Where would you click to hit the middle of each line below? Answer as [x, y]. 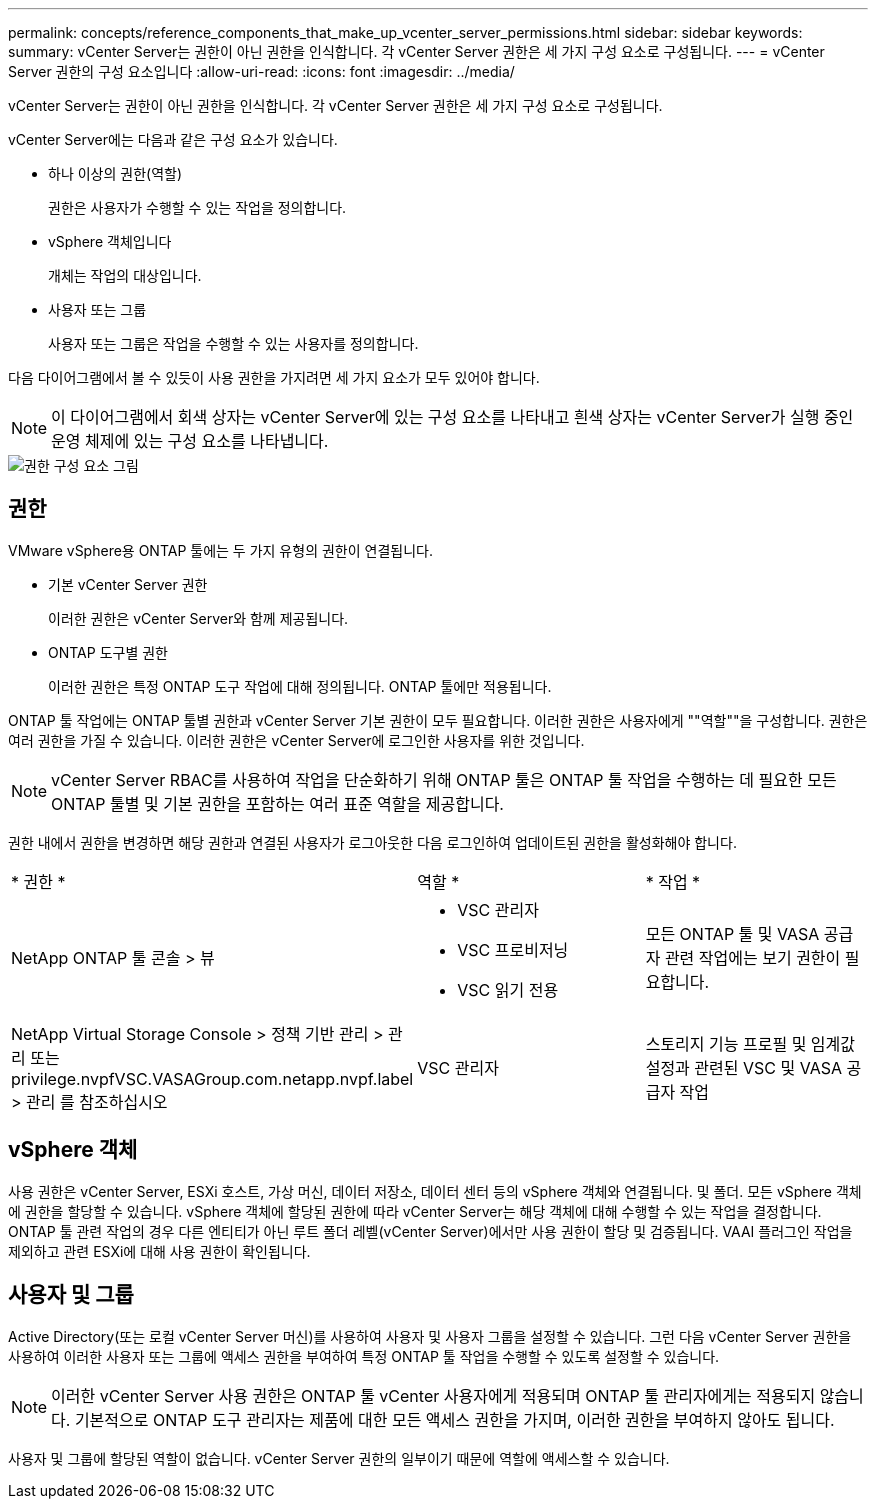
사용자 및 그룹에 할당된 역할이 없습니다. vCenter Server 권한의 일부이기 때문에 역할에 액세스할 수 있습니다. [339, 1458]
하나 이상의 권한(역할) [115, 173]
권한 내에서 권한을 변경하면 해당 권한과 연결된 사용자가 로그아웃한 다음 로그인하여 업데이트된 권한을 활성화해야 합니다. [372, 842]
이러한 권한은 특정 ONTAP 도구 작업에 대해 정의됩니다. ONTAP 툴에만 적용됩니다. [300, 686]
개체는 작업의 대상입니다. [125, 275]
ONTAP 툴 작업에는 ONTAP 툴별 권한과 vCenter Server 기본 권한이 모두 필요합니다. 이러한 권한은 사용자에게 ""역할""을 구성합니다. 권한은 [438, 720]
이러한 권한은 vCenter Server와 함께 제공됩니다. [198, 618]
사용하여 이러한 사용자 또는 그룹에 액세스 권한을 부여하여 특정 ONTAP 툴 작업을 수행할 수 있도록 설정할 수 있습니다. [364, 1356]
